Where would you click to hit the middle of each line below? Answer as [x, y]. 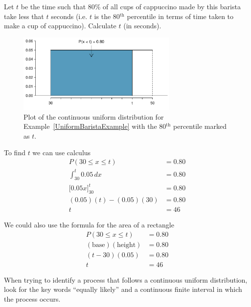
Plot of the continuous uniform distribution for [94, 116]
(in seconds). [142, 26]
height [126, 245]
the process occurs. [32, 298]
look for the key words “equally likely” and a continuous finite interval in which [123, 289]
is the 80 [107, 16]
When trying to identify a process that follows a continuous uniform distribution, [126, 279]
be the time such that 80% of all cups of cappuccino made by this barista [131, 6]
